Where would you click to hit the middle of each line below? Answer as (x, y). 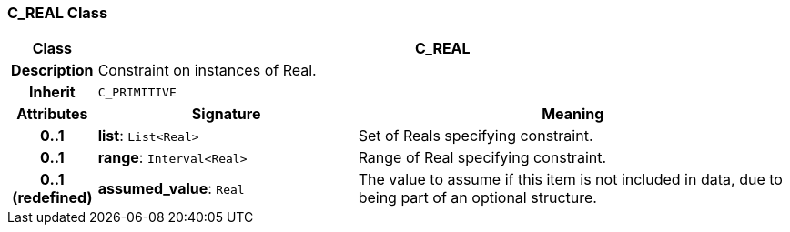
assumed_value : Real (171, 189)
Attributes (52, 114)
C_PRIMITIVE (137, 92)
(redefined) (52, 198)
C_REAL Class (58, 13)
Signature (226, 114)
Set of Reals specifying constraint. (476, 136)
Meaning (573, 114)
